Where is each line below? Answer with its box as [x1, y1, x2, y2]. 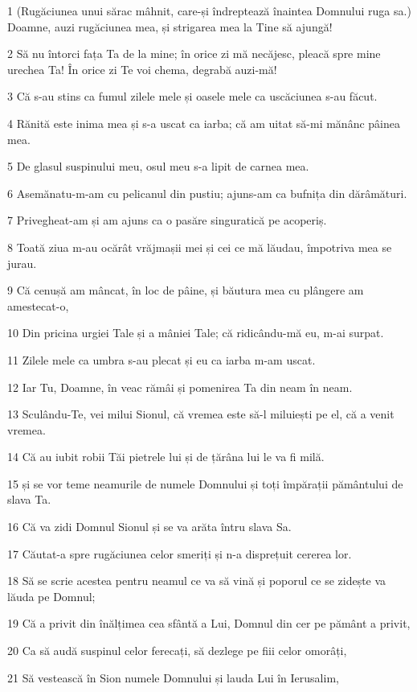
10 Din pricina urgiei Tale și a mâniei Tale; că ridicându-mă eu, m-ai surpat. [7, 324, 384, 341]
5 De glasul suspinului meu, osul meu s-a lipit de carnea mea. [7, 158, 309, 175]
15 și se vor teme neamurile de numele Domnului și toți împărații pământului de [7, 475, 403, 492]
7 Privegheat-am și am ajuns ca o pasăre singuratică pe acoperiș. [7, 212, 327, 229]
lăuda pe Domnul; [7, 587, 96, 604]
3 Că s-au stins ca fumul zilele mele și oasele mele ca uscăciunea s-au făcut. [7, 88, 378, 105]
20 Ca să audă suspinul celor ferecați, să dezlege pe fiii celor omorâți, [7, 642, 347, 659]
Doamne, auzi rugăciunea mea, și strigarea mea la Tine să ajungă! [7, 18, 333, 35]
